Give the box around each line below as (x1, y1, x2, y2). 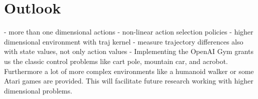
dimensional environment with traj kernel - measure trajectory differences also (4, 36, 243, 46)
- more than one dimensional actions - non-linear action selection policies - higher (4, 26, 253, 37)
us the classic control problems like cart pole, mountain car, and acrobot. (4, 55, 228, 66)
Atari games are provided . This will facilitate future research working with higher (4, 75, 253, 86)
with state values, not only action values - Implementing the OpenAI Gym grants (4, 46, 253, 56)
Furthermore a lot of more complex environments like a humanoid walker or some (4, 65, 254, 76)
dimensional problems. (4, 85, 72, 95)
